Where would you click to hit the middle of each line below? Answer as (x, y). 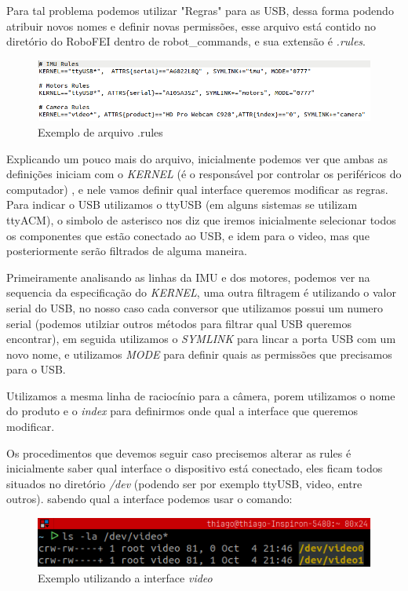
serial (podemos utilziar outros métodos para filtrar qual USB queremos (179, 323)
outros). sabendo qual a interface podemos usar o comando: (149, 499)
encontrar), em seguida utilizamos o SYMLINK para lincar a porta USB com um (201, 339)
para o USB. (36, 369)
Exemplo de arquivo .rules (100, 131)
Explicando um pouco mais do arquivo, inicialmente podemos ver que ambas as (197, 158)
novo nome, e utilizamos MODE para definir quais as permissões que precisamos (199, 354)
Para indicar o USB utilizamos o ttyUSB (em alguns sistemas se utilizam (182, 204)
